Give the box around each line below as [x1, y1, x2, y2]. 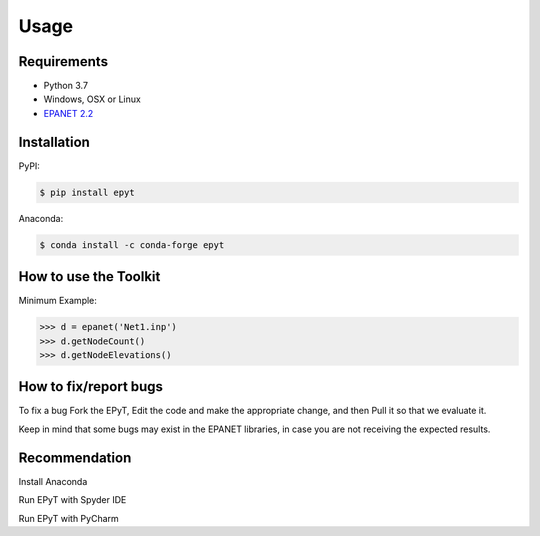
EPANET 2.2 [43, 107, 94, 119]
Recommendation [18, 449, 132, 466]
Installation [18, 133, 90, 150]
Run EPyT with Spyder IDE [18, 494, 127, 506]
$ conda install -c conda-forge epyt [39, 239, 225, 250]
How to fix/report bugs [18, 378, 164, 395]
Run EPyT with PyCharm [18, 512, 119, 524]
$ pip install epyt [39, 186, 135, 198]
